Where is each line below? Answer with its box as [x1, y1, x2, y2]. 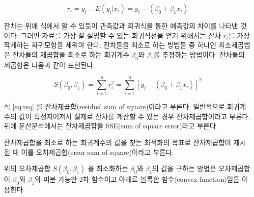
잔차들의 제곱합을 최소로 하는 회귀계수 [12, 49, 130, 59]
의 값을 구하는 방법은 [152, 163, 216, 173]
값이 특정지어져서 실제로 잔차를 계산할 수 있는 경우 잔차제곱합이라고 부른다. [19, 111, 251, 121]
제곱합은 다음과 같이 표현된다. [4, 59, 95, 70]
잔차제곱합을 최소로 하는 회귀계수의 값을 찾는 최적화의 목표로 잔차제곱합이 [4, 137, 231, 148]
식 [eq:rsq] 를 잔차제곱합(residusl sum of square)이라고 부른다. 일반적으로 [4, 101, 225, 112]
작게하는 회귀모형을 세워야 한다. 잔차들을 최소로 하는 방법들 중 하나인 [4, 40, 217, 50]
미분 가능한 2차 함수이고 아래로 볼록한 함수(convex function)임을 [43, 174, 240, 184]
